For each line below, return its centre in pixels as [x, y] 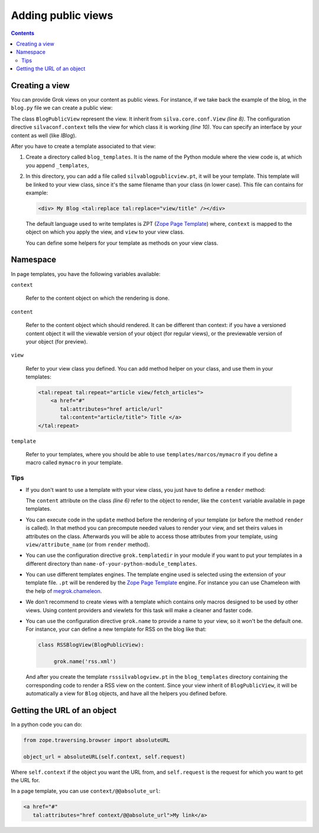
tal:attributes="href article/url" [111, 409]
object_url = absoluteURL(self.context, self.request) [104, 756]
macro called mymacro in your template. [74, 463]
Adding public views [62, 15]
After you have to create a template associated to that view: [83, 146]
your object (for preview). [57, 341]
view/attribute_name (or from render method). [88, 544]
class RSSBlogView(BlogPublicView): [91, 645]
